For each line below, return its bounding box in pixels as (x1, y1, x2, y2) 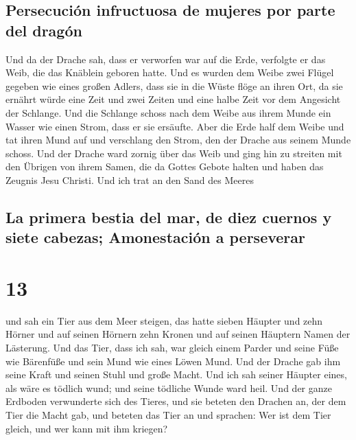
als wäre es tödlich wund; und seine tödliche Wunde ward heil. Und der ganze (5, 380, 332, 395)
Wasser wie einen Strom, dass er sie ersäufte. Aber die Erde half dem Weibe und (5, 119, 344, 133)
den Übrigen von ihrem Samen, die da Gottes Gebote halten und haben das (5, 159, 324, 174)
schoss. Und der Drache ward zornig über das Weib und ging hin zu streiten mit (5, 146, 342, 160)
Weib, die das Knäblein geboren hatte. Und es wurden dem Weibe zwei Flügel (5, 65, 334, 80)
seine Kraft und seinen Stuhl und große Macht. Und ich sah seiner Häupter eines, (5, 367, 347, 382)
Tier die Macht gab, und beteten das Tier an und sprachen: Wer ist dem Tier (5, 407, 331, 421)
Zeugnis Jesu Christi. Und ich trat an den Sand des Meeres (5, 172, 254, 187)
